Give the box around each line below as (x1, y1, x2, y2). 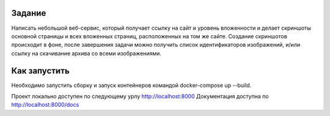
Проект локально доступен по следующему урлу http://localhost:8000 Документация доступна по (11, 92, 269, 100)
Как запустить (11, 66, 70, 76)
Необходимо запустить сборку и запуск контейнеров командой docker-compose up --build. (11, 81, 252, 89)
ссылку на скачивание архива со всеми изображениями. (11, 49, 162, 57)
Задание (11, 8, 46, 18)
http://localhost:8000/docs (11, 101, 79, 109)
